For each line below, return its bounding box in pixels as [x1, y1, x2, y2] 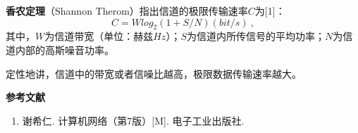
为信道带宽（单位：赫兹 [44, 29, 154, 43]
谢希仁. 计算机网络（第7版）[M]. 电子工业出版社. [22, 113, 245, 127]
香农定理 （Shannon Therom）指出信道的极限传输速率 [6, 3, 248, 17]
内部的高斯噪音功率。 [15, 42, 114, 57]
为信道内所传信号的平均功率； [186, 29, 325, 43]
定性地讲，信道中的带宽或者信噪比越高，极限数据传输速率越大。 [6, 66, 302, 80]
